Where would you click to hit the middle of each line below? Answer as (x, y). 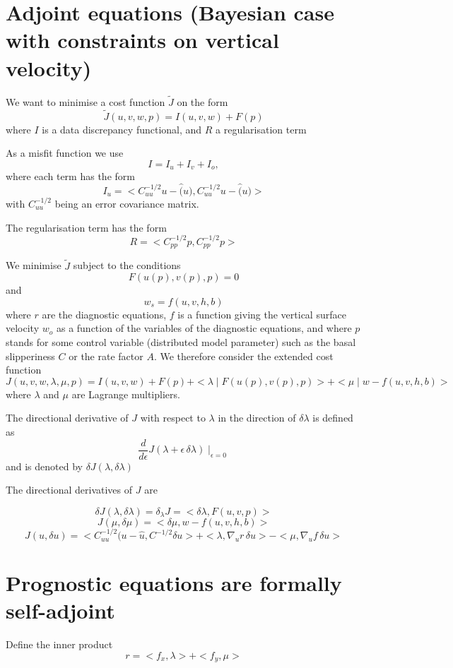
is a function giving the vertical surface (262, 314)
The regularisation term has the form (86, 227)
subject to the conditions (127, 265)
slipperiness (30, 356)
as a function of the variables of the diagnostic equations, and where (204, 328)
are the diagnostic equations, (104, 314)
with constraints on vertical (142, 40)
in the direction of (257, 418)
